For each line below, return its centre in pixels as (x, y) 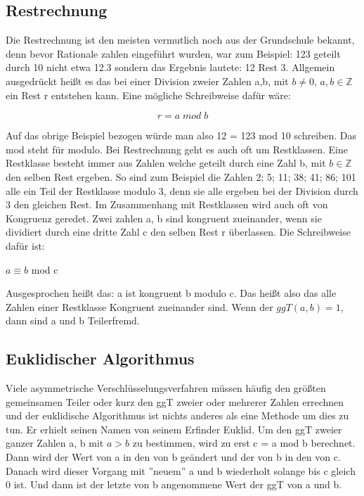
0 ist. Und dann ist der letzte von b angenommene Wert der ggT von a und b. (174, 484)
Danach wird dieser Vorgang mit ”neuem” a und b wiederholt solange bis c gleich (181, 470)
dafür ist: (25, 245)
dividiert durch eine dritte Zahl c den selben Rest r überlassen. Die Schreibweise (178, 232)
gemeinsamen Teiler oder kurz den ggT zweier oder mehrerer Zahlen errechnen (175, 401)
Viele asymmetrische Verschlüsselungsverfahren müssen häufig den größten (166, 388)
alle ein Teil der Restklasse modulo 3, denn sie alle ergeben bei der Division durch (182, 190)
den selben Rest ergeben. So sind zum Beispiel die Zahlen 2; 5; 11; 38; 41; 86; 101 (181, 176)
